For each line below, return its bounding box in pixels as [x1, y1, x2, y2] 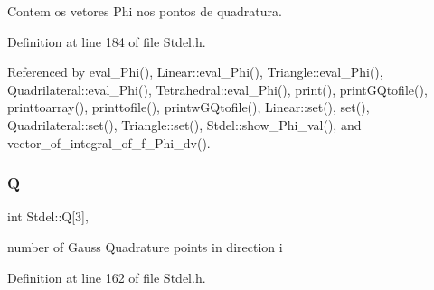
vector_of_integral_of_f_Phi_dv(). [7, 133, 211, 152]
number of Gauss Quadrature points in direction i [7, 237, 283, 256]
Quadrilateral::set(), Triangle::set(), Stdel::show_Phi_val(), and [7, 115, 362, 134]
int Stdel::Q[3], [7, 207, 89, 226]
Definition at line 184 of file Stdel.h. [7, 32, 206, 51]
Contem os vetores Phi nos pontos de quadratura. [7, 2, 282, 20]
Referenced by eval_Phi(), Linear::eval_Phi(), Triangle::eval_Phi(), [7, 62, 383, 81]
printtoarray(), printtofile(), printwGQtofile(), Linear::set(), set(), [7, 98, 370, 117]
